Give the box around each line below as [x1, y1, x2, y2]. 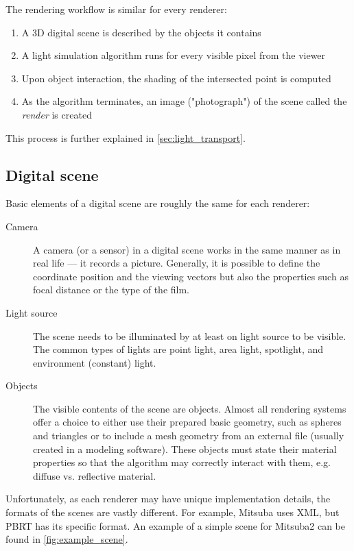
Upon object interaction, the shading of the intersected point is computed [21, 71, 331, 85]
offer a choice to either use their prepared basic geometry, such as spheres [33, 415, 342, 429]
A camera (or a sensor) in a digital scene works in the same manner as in [33, 242, 341, 256]
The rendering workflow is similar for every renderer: [5, 2, 227, 16]
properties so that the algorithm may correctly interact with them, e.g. [33, 455, 331, 469]
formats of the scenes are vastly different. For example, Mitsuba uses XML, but [5, 505, 340, 519]
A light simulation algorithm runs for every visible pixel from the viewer [21, 48, 326, 62]
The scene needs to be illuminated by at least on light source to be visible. [33, 328, 346, 343]
